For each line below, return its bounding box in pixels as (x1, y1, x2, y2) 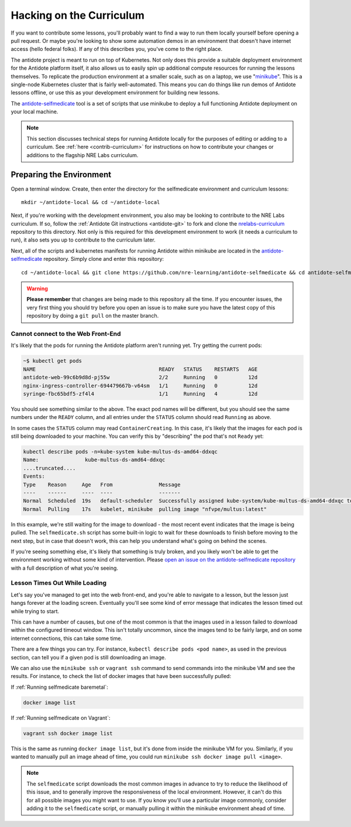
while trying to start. (11, 607, 60, 615)
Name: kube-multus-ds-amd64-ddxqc (23, 457, 166, 463)
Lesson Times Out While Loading (11, 579, 106, 587)
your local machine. (11, 108, 58, 115)
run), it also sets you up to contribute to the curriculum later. (11, 236, 156, 243)
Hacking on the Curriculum (11, 9, 144, 22)
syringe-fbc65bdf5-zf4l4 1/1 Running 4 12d (23, 390, 258, 397)
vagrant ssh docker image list (23, 730, 113, 737)
